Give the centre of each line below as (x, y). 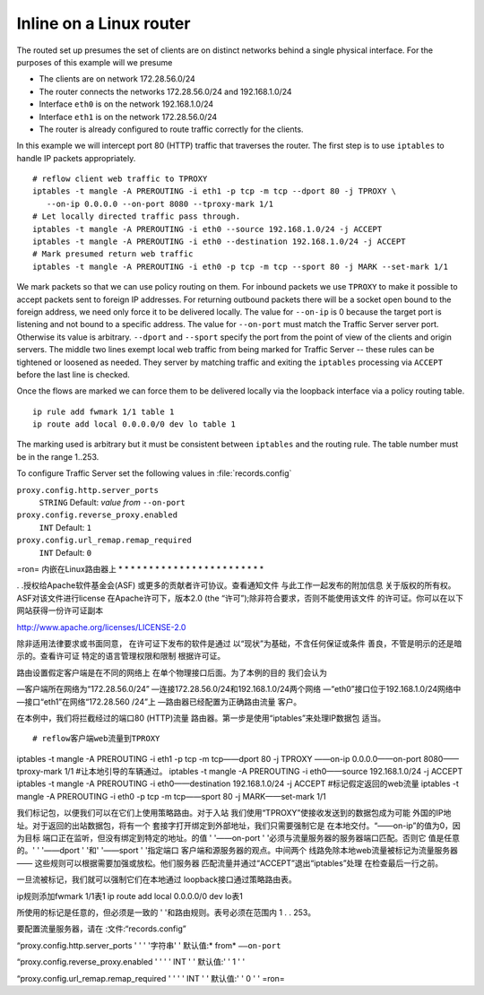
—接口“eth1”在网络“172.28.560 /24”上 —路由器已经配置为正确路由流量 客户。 (159, 701)
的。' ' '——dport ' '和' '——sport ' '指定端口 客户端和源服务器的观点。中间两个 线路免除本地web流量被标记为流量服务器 (238, 851)
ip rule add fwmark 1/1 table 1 (104, 411)
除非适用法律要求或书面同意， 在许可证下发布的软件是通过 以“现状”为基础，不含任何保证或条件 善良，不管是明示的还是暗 (239, 643)
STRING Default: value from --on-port (112, 503)
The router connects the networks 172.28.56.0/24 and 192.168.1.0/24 (165, 91)
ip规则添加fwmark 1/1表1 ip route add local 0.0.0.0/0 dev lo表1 (130, 895)
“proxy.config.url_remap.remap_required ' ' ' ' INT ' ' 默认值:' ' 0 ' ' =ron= (151, 978)
